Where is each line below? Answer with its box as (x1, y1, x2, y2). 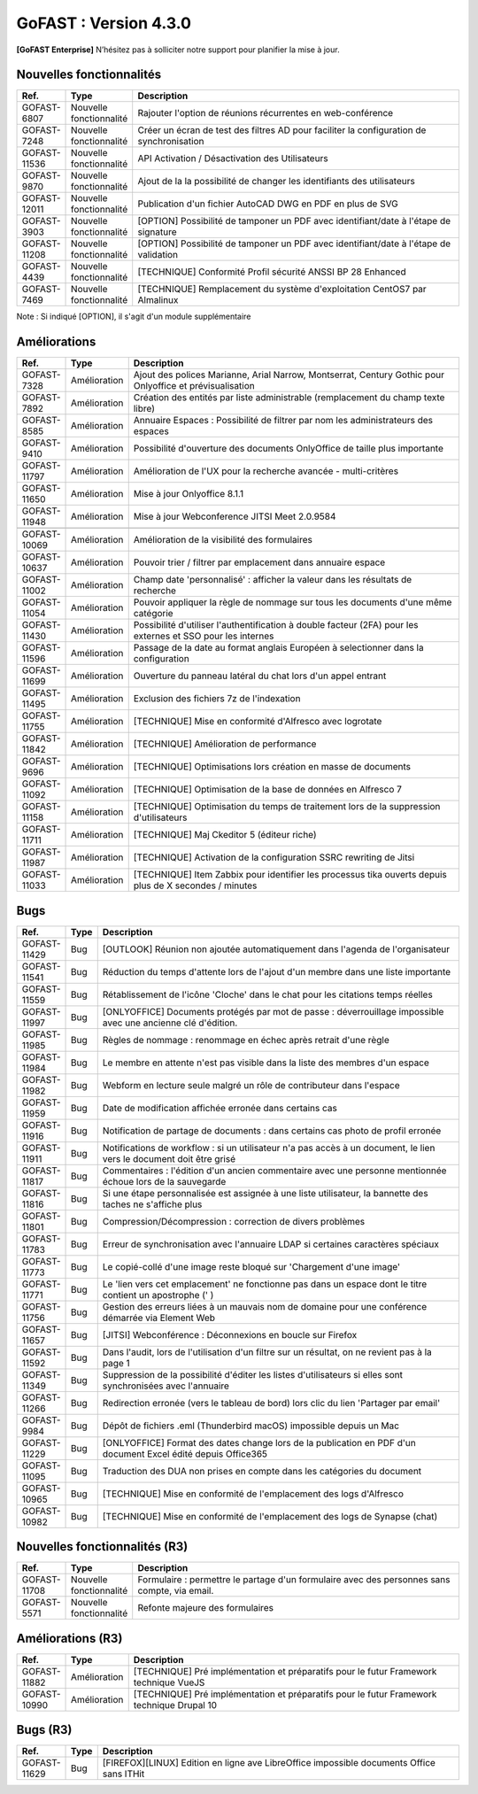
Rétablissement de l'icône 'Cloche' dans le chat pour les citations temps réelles (102, 988, 433, 1001)
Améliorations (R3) (16, 1630, 123, 1646)
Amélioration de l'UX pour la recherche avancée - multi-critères (133, 465, 398, 477)
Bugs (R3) (16, 1722, 73, 1737)
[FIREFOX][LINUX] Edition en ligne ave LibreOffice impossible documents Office (102, 1757, 436, 1769)
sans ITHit (102, 1767, 145, 1780)
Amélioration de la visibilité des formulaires (133, 534, 313, 546)
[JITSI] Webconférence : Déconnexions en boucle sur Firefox (102, 1328, 358, 1341)
